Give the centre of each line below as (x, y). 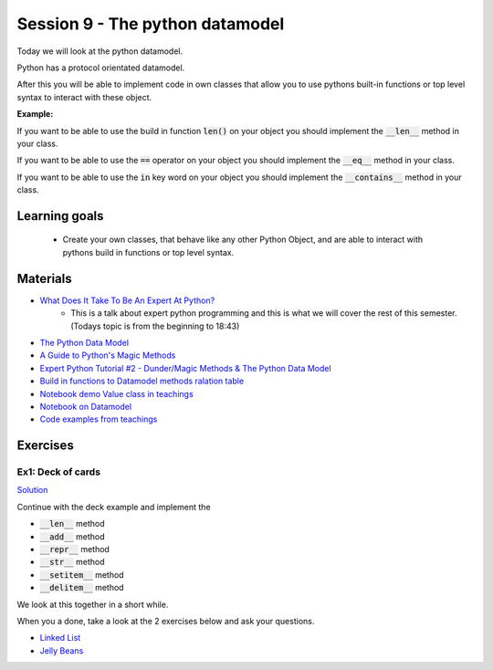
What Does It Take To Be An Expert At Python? (127, 300)
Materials (44, 278)
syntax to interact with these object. (84, 97)
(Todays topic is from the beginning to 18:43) (155, 326)
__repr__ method (74, 549)
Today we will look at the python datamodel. (100, 51)
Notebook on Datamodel (86, 406)
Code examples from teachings (99, 419)
